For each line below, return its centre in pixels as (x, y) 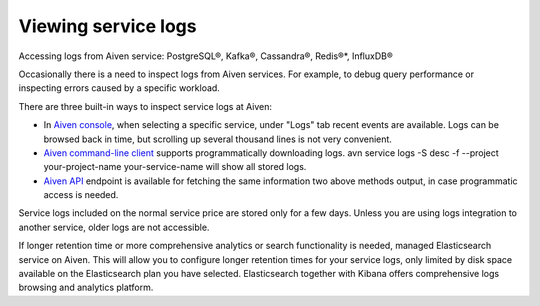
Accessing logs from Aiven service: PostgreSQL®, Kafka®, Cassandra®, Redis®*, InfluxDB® (206, 56)
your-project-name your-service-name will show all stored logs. (175, 167)
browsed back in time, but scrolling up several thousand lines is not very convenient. (217, 139)
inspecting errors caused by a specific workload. (119, 88)
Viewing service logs (107, 26)
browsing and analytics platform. (86, 287)
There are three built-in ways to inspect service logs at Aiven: (145, 106)
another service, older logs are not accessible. (114, 227)
